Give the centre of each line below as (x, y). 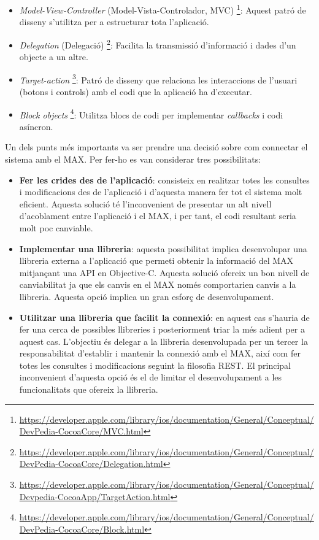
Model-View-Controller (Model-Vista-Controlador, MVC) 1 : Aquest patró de (163, 9)
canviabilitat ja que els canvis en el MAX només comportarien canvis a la (158, 284)
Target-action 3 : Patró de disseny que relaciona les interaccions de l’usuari (158, 79)
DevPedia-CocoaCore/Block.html (82, 529)
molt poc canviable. (56, 227)
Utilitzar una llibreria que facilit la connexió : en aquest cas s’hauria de (164, 317)
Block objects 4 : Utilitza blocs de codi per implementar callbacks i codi (151, 114)
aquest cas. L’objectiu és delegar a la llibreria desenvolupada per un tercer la (163, 341)
